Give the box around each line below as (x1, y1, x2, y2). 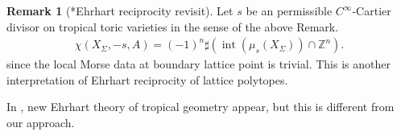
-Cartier (352, 2, 391, 19)
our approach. (6, 114, 75, 130)
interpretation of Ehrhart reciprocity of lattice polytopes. (6, 71, 288, 88)
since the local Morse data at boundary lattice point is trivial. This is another (6, 56, 391, 72)
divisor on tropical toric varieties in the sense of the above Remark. (6, 18, 339, 35)
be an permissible (246, 2, 333, 19)
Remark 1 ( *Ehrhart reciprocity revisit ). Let (6, 2, 234, 19)
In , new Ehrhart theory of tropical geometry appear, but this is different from (6, 98, 395, 115)
